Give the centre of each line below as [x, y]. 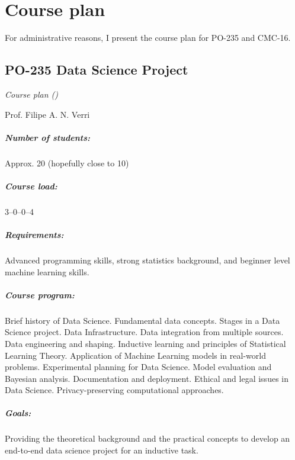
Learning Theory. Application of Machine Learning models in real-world [135, 355]
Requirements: [34, 235]
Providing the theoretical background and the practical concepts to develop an [147, 438]
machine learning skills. [47, 271]
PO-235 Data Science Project [97, 70]
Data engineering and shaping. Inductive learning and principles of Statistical [145, 343]
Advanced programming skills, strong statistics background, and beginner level [147, 260]
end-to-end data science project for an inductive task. [102, 450]
